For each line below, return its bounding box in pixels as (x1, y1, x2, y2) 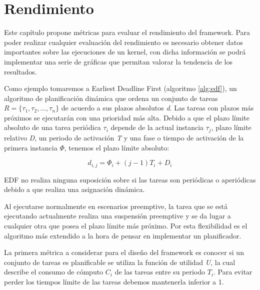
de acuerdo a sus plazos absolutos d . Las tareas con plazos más (61, 102, 254, 113)
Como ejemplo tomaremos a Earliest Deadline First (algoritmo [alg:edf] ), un (4, 83, 237, 93)
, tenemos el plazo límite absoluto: (64, 142, 169, 152)
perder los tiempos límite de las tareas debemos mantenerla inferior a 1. (4, 276, 224, 286)
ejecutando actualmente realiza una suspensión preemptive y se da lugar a (4, 210, 231, 221)
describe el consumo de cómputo (4, 266, 103, 277)
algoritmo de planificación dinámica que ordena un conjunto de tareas (4, 92, 218, 103)
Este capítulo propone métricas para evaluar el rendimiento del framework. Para (4, 27, 250, 37)
